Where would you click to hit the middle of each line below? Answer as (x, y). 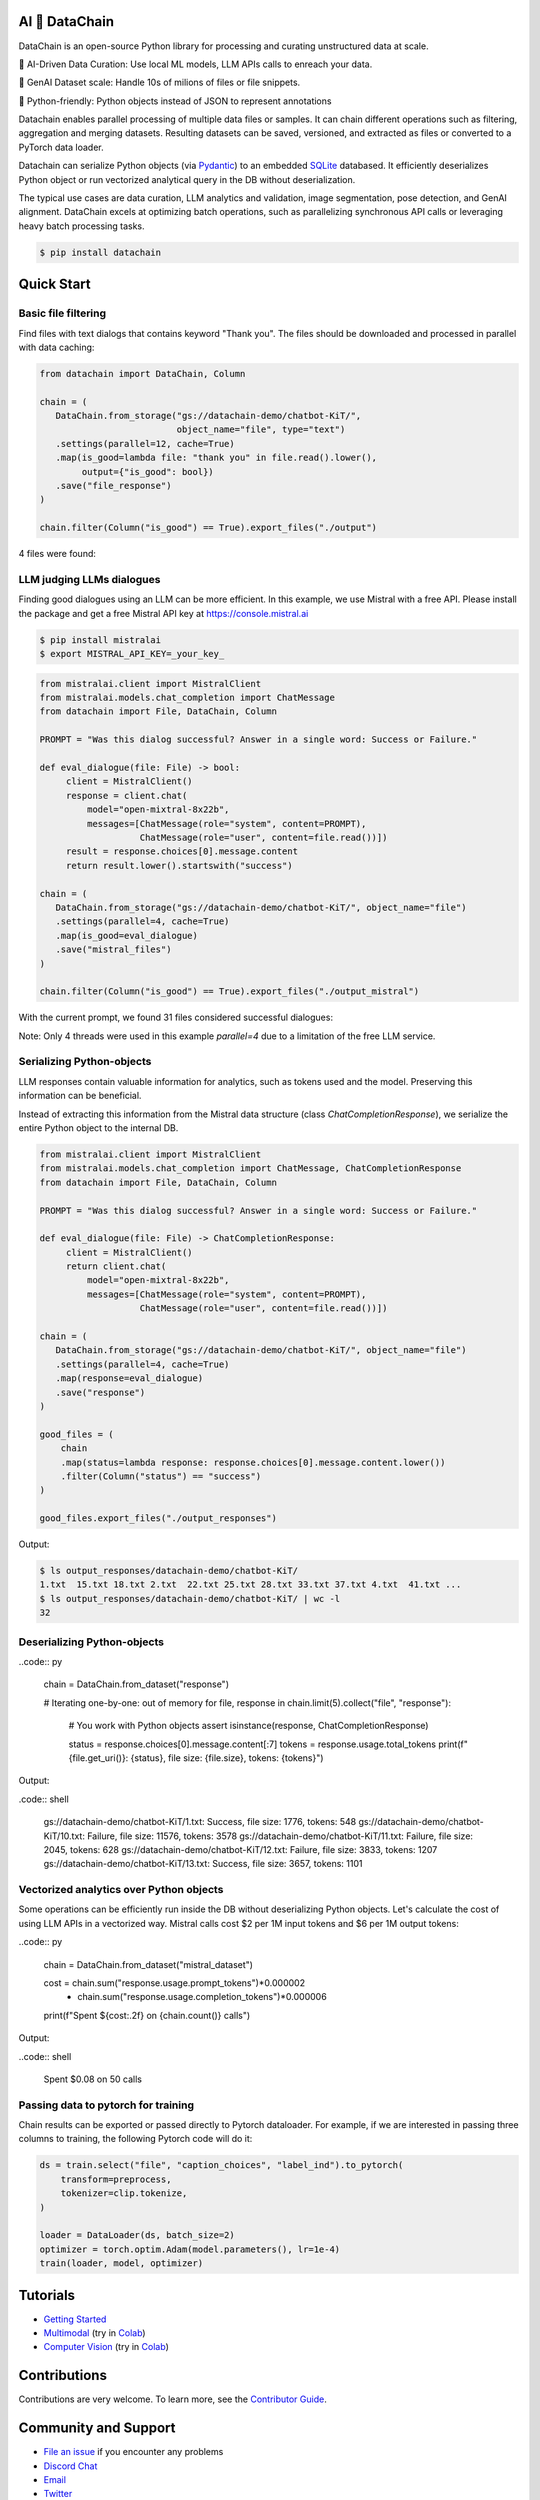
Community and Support (97, 2428)
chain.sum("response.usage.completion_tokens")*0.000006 (202, 1997)
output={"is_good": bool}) (147, 471)
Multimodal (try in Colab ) (94, 2333)
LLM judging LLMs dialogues (89, 579)
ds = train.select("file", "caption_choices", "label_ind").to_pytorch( (221, 2165)
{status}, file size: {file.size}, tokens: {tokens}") (227, 1757)
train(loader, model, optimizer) (121, 2263)
